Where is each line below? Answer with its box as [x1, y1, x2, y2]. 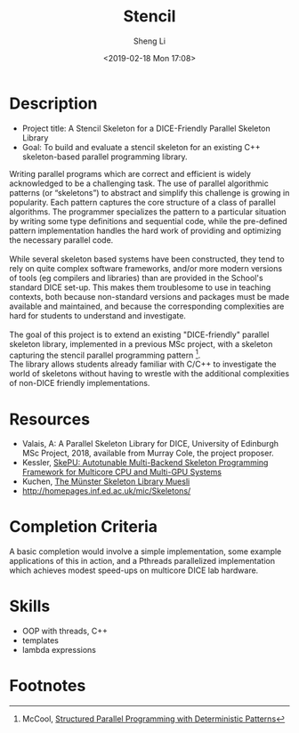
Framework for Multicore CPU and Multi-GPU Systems [21, 467, 222, 478]
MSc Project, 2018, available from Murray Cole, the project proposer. [21, 447, 274, 459]
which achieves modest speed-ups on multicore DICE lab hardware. [9, 565, 259, 576]
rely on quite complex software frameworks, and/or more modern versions [9, 262, 283, 273]
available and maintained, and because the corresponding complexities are [9, 301, 285, 311]
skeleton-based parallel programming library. [21, 151, 189, 162]
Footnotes [9, 676, 86, 696]
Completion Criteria [9, 517, 158, 537]
